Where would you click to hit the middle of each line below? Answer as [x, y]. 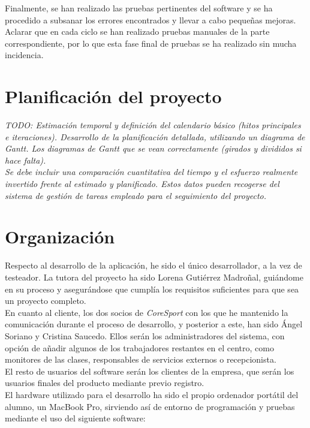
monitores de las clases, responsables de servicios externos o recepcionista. [141, 359]
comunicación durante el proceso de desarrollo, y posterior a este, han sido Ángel [154, 324]
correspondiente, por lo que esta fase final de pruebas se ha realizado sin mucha [151, 43]
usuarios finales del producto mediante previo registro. [105, 383]
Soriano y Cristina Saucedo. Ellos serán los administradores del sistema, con [145, 335]
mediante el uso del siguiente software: [75, 418]
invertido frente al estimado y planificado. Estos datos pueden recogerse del [142, 184]
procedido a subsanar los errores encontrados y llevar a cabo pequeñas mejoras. [151, 19]
